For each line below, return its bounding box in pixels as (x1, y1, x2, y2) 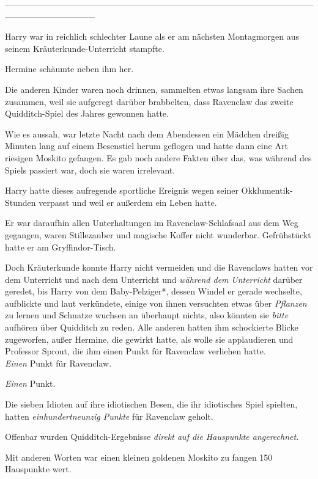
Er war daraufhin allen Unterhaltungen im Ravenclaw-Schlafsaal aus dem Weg (5, 216, 298, 229)
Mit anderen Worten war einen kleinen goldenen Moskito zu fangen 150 (5, 450, 273, 463)
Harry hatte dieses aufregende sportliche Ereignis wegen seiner (5, 184, 239, 197)
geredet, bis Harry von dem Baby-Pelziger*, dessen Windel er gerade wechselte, (5, 285, 302, 298)
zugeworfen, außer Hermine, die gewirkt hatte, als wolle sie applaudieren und (5, 332, 294, 345)
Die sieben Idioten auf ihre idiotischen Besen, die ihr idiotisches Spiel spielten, (5, 398, 298, 411)
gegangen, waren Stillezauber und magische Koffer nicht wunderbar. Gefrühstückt (5, 228, 311, 241)
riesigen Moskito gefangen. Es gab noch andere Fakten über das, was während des (5, 151, 312, 164)
